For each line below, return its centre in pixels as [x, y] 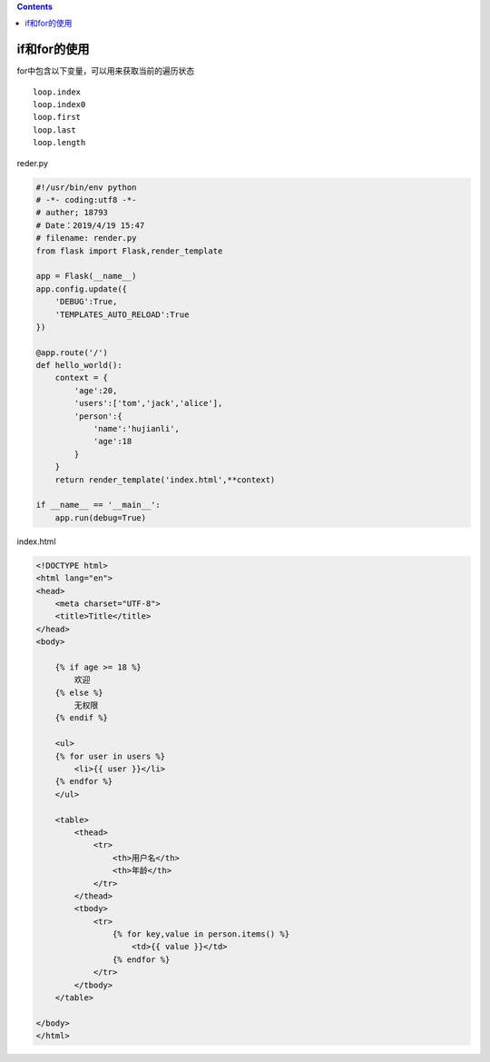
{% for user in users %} [110, 756]
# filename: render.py [86, 238]
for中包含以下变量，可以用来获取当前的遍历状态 [106, 71]
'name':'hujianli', [137, 429]
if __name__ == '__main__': [98, 505]
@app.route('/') [72, 352]
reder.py [33, 163]
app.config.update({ [81, 289]
